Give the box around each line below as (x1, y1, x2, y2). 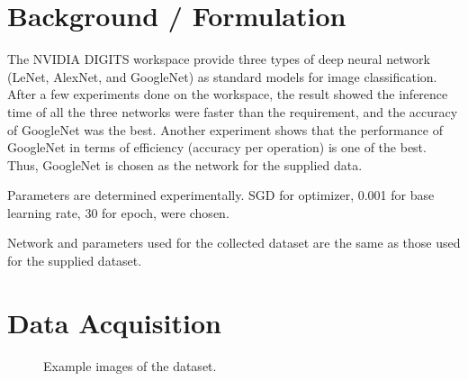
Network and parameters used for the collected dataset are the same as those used (7, 233, 461, 252)
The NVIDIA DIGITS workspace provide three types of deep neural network (7, 50, 430, 68)
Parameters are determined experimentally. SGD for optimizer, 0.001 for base (7, 186, 435, 204)
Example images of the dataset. (43, 356, 217, 375)
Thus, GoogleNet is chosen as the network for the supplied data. (7, 155, 363, 174)
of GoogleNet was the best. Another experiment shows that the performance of (7, 120, 443, 139)
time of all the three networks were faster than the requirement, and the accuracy (7, 102, 458, 121)
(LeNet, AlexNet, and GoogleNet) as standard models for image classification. (7, 67, 437, 86)
